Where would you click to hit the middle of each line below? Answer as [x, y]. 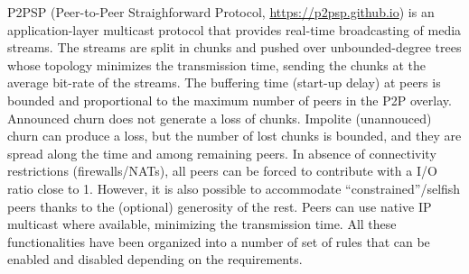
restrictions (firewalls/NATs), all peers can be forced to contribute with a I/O [222, 171]
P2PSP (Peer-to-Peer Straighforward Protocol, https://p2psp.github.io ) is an [221, 12]
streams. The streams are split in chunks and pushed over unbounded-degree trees [234, 47]
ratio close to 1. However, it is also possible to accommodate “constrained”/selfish [234, 188]
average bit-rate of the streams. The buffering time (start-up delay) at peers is [224, 82]
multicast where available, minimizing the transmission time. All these [202, 224]
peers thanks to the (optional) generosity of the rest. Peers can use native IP [220, 206]
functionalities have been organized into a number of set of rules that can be [219, 241]
